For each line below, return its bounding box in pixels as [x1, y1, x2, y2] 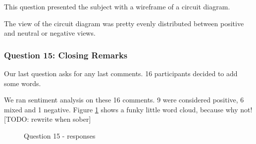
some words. [4, 78, 41, 88]
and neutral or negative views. [4, 28, 96, 38]
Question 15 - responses [24, 130, 96, 141]
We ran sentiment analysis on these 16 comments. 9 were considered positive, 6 [4, 95, 244, 105]
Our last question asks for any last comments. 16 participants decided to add [4, 68, 238, 78]
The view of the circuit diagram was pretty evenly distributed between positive [4, 18, 244, 28]
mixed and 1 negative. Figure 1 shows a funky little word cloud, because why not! [4, 104, 253, 114]
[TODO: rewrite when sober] [4, 114, 91, 124]
